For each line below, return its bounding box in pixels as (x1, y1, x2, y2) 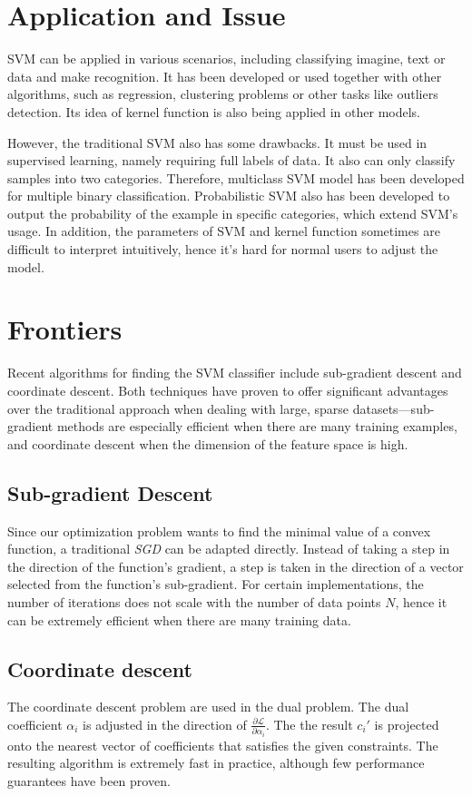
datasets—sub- (352, 398, 435, 418)
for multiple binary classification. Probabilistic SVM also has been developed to (7, 186, 450, 205)
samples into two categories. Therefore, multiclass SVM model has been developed (7, 168, 465, 187)
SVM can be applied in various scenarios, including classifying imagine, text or (7, 49, 446, 68)
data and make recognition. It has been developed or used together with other (7, 66, 442, 85)
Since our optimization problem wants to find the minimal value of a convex (7, 521, 431, 540)
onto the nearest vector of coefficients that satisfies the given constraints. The (7, 735, 438, 754)
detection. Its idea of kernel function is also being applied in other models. (7, 102, 421, 121)
